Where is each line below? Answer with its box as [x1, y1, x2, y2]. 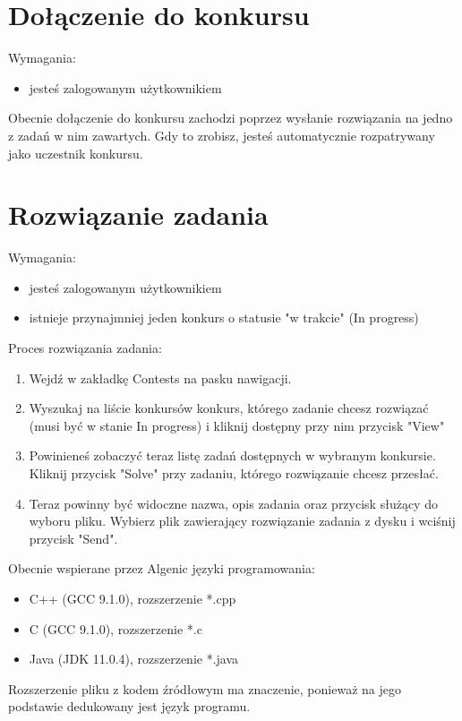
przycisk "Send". [29, 528, 118, 547]
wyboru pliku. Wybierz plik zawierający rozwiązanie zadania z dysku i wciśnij [29, 511, 456, 530]
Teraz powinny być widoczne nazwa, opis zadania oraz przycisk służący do [29, 494, 438, 512]
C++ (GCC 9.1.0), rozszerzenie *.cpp [29, 588, 236, 607]
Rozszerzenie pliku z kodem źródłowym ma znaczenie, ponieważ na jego [8, 679, 401, 698]
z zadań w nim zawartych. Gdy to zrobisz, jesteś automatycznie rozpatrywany [8, 125, 435, 144]
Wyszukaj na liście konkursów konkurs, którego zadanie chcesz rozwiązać [29, 399, 429, 417]
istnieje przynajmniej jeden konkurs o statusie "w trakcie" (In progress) [29, 308, 419, 327]
